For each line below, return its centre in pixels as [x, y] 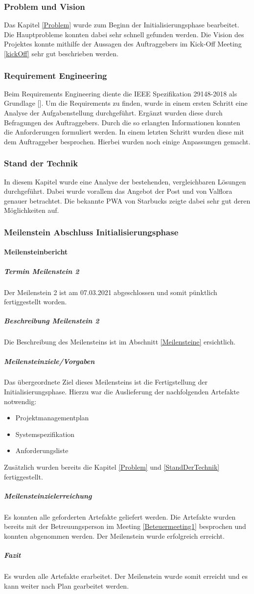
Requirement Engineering [56, 75]
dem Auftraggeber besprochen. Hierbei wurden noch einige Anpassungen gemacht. [127, 141]
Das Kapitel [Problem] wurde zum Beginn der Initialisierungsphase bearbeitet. [122, 25]
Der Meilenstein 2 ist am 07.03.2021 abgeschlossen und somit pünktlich [111, 292]
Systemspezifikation [45, 434]
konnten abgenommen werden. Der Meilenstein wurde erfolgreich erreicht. [114, 536]
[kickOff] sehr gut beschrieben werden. [61, 53]
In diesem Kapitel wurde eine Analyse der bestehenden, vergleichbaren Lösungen [125, 181]
